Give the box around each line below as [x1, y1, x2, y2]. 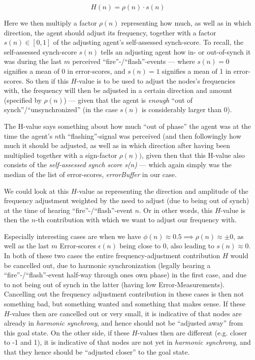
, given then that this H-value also [141, 150, 245, 160]
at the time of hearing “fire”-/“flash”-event [4, 205, 133, 215]
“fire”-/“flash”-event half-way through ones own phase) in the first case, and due [4, 270, 247, 280]
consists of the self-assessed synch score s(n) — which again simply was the [4, 159, 232, 170]
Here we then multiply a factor [4, 18, 97, 28]
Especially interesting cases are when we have [4, 231, 141, 241]
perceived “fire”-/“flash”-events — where [72, 56, 195, 66]
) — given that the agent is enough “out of [64, 94, 193, 105]
